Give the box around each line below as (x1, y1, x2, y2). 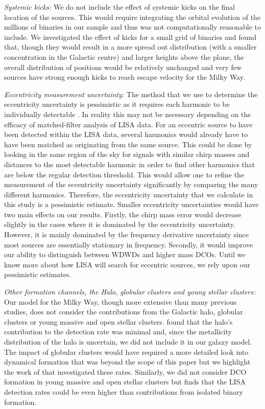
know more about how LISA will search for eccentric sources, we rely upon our (4, 259, 251, 269)
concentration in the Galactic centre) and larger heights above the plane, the (4, 51, 244, 62)
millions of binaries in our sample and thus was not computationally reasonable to (4, 21, 261, 32)
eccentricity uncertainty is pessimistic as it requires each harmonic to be (4, 99, 230, 109)
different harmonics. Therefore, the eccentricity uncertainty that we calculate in (4, 189, 253, 199)
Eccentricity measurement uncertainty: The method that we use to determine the (4, 88, 258, 99)
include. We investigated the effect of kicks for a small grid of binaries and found (4, 31, 256, 42)
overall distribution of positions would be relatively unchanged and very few (4, 61, 242, 72)
